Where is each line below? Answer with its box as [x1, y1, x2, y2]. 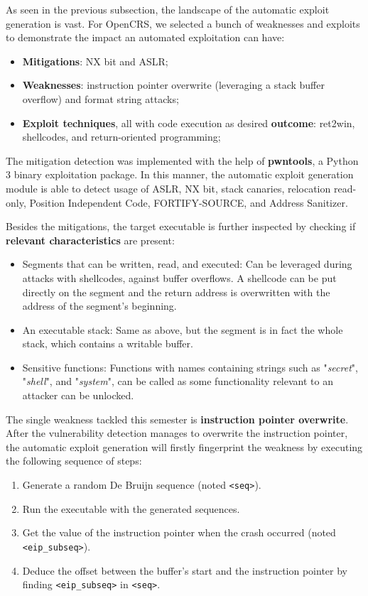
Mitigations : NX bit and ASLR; [22, 53, 168, 68]
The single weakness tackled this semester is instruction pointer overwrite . [6, 411, 349, 426]
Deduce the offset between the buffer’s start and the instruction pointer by [22, 563, 347, 578]
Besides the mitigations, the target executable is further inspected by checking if [6, 219, 356, 234]
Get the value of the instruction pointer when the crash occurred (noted [22, 525, 336, 540]
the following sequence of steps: [6, 453, 142, 468]
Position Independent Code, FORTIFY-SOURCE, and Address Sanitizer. [29, 195, 348, 210]
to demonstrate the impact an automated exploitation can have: [6, 30, 285, 45]
